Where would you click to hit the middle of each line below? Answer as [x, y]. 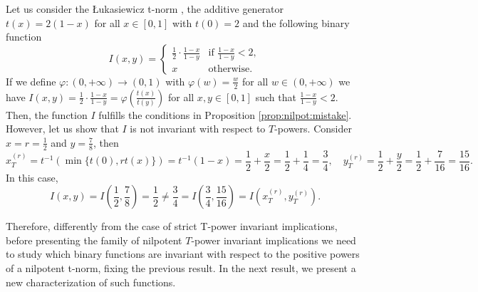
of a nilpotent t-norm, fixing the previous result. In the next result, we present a [181, 268]
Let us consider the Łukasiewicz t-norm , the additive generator [145, 9]
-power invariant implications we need [274, 240]
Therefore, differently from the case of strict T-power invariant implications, [172, 226]
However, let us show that [62, 129]
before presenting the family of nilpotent [94, 240]
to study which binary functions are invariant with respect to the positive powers [183, 254]
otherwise [229, 69]
